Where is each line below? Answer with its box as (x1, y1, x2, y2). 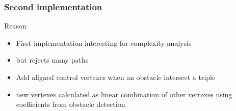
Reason (4, 20, 27, 31)
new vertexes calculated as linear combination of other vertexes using (16, 89, 232, 99)
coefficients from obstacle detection (16, 99, 125, 109)
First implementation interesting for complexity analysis (16, 37, 192, 48)
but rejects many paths (16, 54, 89, 65)
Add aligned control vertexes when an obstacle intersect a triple (16, 72, 216, 82)
